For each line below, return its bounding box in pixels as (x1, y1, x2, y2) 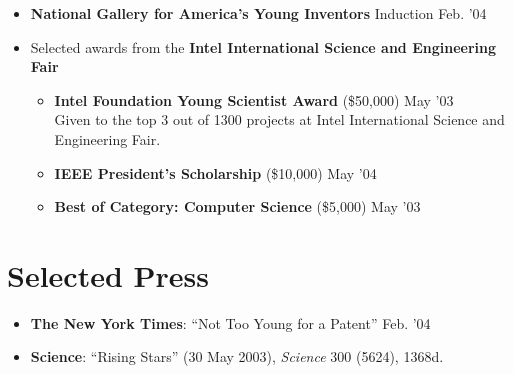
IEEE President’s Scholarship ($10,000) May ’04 (54, 162, 377, 183)
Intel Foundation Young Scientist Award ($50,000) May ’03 (54, 89, 454, 110)
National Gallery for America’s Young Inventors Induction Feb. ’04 (30, 3, 487, 23)
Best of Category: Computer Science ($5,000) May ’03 (54, 196, 421, 217)
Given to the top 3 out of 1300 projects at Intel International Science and (54, 109, 505, 130)
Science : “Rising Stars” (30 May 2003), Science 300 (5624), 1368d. (30, 346, 444, 367)
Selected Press (7, 254, 209, 295)
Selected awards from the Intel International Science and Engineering (30, 36, 497, 57)
